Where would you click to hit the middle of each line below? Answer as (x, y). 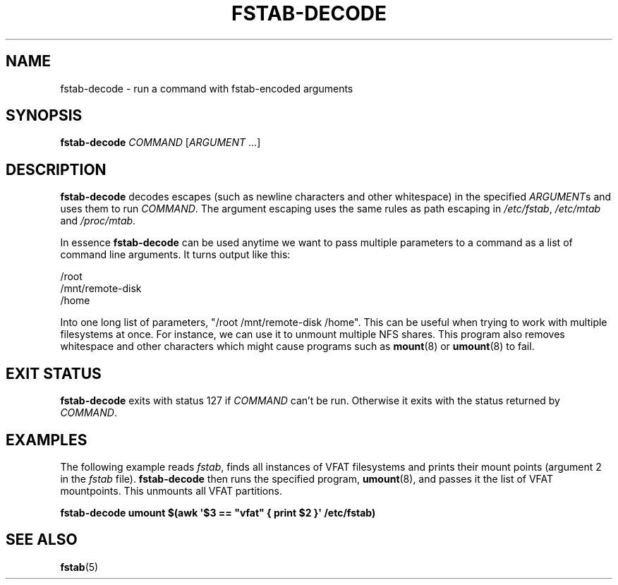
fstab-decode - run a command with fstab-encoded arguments (207, 88)
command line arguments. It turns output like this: (175, 255)
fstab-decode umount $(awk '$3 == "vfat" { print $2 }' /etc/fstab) (218, 512)
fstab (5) (79, 567)
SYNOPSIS (44, 116)
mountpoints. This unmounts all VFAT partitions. (171, 490)
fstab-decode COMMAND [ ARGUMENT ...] (160, 143)
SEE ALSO (42, 540)
